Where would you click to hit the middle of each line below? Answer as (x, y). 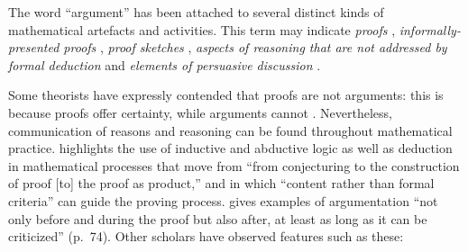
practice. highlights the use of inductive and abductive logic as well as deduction (230, 148)
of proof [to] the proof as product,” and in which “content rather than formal (221, 183)
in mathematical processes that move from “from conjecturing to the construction (234, 165)
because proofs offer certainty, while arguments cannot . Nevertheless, (200, 112)
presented (34, 47)
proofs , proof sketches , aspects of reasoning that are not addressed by (255, 47)
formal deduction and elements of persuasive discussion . (165, 64)
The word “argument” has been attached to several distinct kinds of (196, 12)
